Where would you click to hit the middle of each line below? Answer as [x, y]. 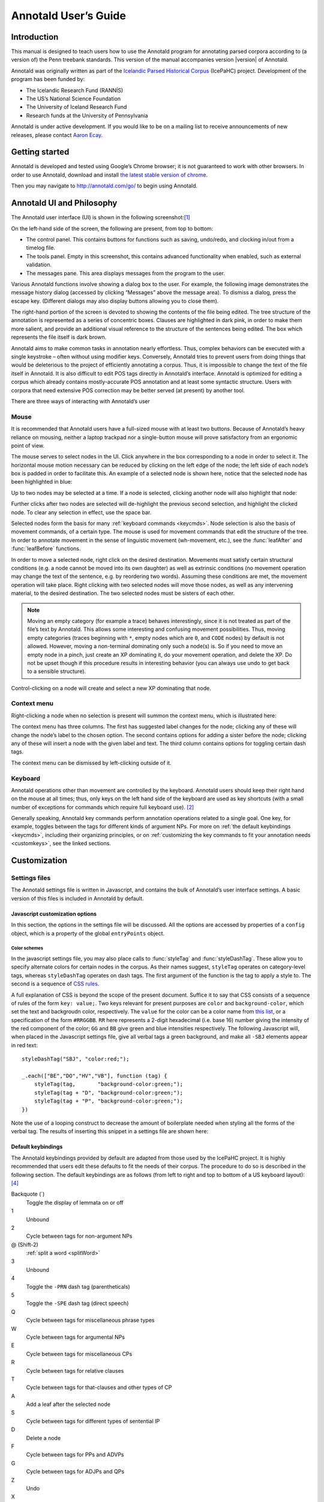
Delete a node [43, 1438]
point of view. [28, 445]
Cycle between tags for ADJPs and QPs [75, 1471]
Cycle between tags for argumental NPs [76, 1337]
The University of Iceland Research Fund [76, 107]
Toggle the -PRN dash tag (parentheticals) [78, 1286]
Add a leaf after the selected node [68, 1404]
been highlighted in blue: [42, 482]
